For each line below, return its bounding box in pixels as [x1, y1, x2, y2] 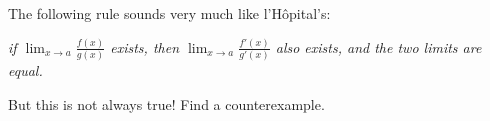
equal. [8, 60, 43, 81]
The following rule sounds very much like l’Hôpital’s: [8, 3, 331, 23]
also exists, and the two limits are [275, 36, 482, 57]
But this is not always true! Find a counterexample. [8, 93, 325, 114]
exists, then [110, 36, 180, 57]
